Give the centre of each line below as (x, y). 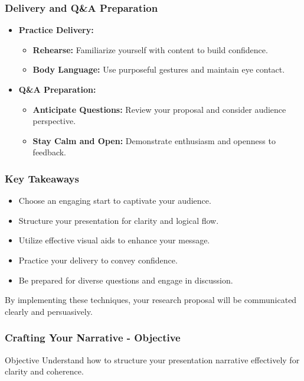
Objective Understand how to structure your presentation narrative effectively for (152, 359)
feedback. (49, 152)
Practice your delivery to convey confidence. (98, 260)
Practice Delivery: (56, 30)
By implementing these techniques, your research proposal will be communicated (151, 300)
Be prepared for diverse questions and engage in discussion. (126, 280)
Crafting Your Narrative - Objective (93, 338)
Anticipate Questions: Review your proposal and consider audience (159, 109)
